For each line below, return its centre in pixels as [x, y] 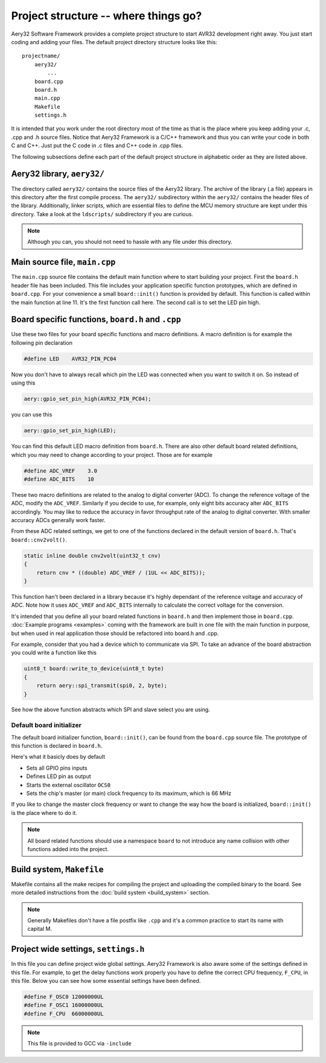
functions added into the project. [68, 849]
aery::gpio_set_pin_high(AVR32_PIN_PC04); [88, 399]
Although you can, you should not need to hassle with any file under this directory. [130, 242]
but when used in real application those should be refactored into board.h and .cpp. [115, 633]
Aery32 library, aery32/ [58, 174]
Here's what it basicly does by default [58, 757]
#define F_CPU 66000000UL [64, 1014]
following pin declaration [42, 343]
